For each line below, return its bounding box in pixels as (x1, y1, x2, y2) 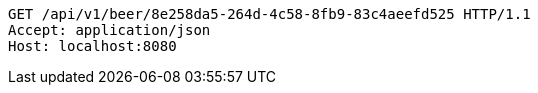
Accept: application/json (8, 22, 211, 38)
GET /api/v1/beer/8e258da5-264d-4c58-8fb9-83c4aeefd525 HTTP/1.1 (8, 6, 531, 22)
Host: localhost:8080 (8, 38, 177, 54)
